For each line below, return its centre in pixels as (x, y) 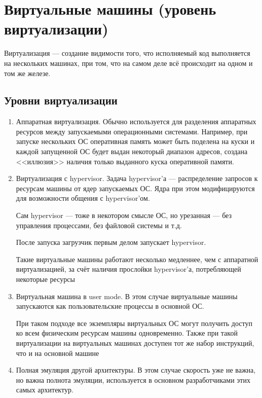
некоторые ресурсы (45, 279)
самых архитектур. (45, 390)
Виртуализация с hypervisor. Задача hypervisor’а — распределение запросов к (137, 178)
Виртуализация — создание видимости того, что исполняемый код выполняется (127, 53)
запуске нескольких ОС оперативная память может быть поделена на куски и (135, 141)
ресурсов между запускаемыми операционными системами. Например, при (132, 131)
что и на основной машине (58, 353)
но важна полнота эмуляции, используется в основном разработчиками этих (133, 379)
